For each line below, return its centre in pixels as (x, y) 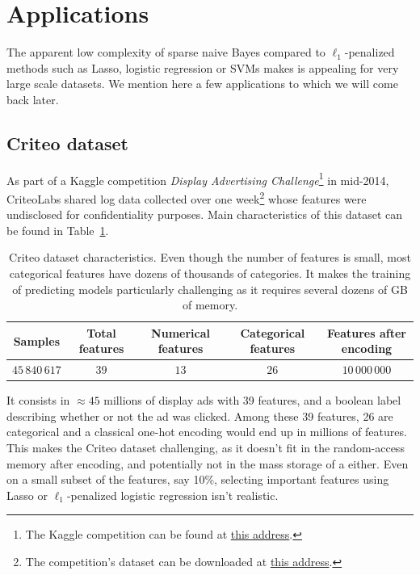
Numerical (181, 332)
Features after (366, 332)
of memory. (210, 305)
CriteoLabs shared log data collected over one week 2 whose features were (187, 197)
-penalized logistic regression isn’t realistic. (172, 495)
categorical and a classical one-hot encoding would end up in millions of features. (207, 432)
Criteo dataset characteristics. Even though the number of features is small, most (210, 257)
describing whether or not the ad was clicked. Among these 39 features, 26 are (200, 416)
